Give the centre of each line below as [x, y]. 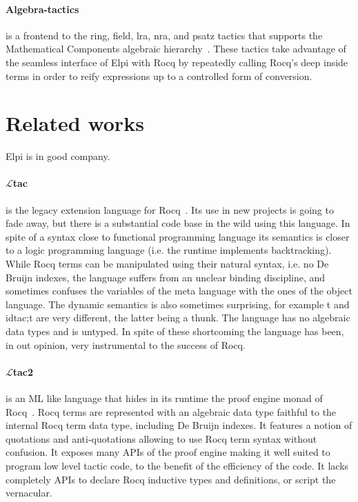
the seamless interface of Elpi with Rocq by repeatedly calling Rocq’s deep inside [177, 62]
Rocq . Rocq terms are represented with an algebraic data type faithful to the [171, 411]
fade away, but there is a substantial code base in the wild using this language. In [178, 223]
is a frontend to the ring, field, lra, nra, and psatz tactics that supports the [164, 35]
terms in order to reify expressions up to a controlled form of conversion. [159, 76]
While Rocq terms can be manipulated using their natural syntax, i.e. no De [167, 264]
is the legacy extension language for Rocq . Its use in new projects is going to [170, 209]
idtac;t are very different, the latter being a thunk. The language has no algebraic [178, 318]
